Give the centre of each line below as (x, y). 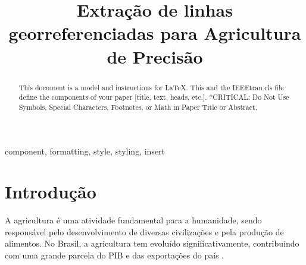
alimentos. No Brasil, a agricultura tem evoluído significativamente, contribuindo (152, 243)
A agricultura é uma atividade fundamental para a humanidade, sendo (133, 220)
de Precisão (155, 56)
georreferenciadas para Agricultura (155, 33)
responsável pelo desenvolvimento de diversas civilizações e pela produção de (144, 231)
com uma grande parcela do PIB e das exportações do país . (115, 255)
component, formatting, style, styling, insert (85, 151)
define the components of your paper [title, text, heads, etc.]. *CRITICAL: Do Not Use (154, 97)
